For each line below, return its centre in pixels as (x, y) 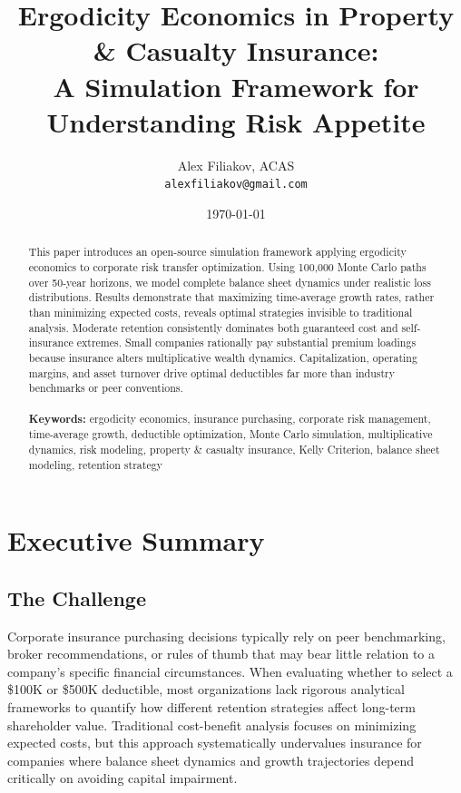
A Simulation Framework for (236, 86)
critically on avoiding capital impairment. (123, 778)
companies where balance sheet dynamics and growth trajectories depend (211, 760)
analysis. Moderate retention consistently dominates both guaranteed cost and (213, 327)
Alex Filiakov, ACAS (236, 165)
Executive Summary (136, 540)
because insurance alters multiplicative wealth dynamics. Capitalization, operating (223, 357)
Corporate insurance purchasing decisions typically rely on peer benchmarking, (226, 636)
